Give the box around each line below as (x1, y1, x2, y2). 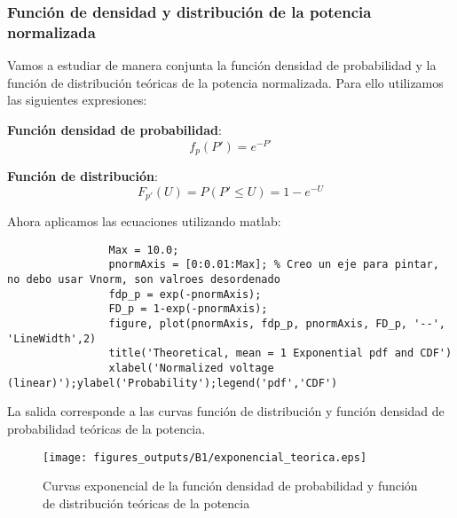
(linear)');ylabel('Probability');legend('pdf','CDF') (7, 376, 338, 389)
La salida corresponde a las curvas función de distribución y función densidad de (7, 402, 445, 420)
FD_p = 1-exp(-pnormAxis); (108, 302, 268, 316)
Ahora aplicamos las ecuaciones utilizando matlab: (7, 212, 281, 231)
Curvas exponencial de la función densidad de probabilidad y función (43, 476, 418, 495)
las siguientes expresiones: (7, 90, 147, 109)
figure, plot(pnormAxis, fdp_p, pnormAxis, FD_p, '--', (108, 318, 445, 331)
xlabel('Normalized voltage (108, 362, 274, 375)
